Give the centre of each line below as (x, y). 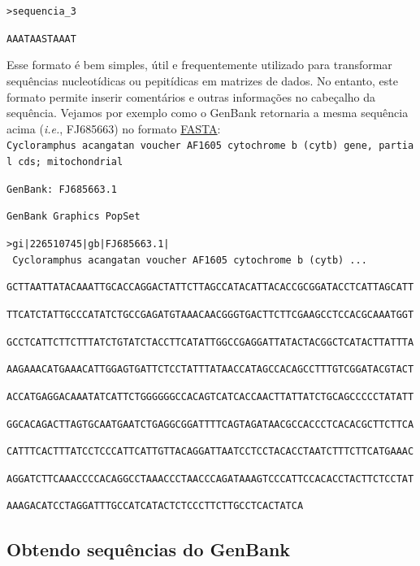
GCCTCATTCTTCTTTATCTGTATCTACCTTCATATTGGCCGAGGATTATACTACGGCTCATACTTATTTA (210, 342)
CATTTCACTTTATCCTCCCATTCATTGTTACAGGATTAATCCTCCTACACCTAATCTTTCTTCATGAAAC (210, 452)
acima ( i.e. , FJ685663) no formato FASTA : (114, 128)
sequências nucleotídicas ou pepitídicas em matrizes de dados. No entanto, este (202, 80)
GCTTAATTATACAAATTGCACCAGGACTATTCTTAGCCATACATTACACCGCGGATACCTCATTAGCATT (210, 287)
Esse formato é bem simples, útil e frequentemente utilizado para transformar (199, 65)
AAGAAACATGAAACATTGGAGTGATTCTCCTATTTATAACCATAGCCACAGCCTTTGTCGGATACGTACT (210, 370)
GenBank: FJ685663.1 (62, 189)
